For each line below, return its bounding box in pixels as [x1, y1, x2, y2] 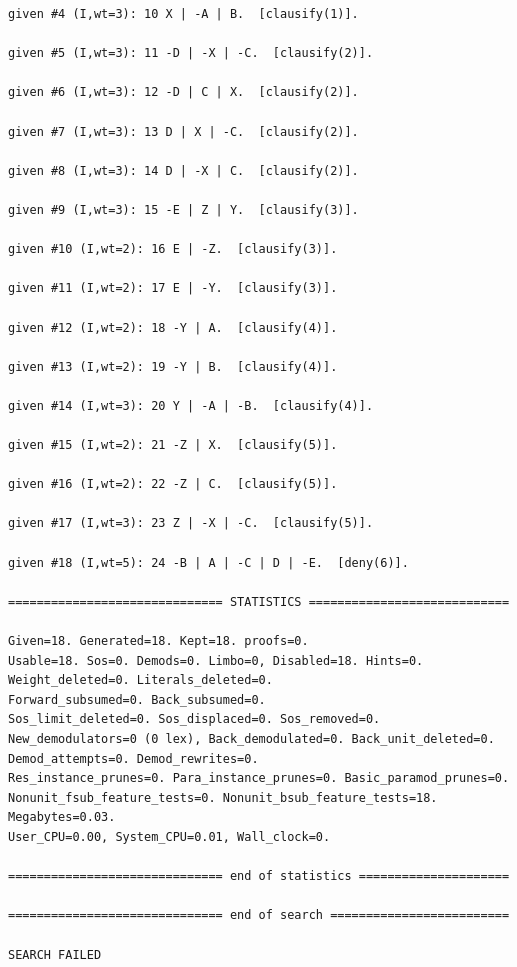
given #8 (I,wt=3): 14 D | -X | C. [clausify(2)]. [8, 163, 359, 178]
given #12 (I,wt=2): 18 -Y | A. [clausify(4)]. [8, 320, 338, 335]
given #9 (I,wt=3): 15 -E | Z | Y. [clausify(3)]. [8, 202, 359, 217]
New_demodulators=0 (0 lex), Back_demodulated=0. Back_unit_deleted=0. [8, 731, 495, 746]
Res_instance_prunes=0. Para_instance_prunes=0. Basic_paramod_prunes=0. [8, 771, 510, 786]
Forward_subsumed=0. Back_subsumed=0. [8, 692, 266, 707]
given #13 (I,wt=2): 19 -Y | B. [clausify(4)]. [8, 359, 338, 374]
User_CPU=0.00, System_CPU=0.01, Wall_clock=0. [8, 829, 331, 844]
